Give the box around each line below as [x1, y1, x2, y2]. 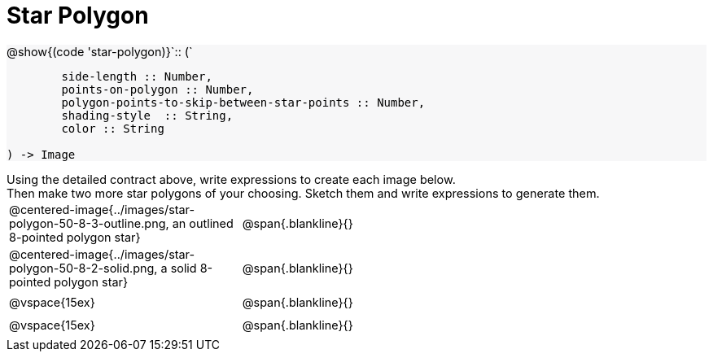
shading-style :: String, [61, 108, 234, 122]
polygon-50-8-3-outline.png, [9, 216, 169, 230]
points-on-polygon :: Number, [61, 82, 254, 96]
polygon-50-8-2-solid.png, [9, 260, 158, 275]
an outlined [172, 216, 234, 230]
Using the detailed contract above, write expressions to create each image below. [7, 172, 456, 186]
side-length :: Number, [61, 69, 212, 83]
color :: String [61, 121, 164, 135]
